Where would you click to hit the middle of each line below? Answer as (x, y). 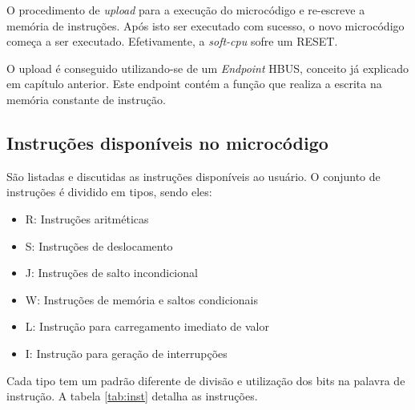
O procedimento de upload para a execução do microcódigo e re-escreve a (186, 10)
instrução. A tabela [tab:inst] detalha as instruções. (132, 396)
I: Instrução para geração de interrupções (126, 353)
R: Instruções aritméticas (87, 218)
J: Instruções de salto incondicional (111, 273)
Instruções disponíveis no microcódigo (167, 142)
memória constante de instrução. (86, 99)
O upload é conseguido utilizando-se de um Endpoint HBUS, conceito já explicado (208, 68)
